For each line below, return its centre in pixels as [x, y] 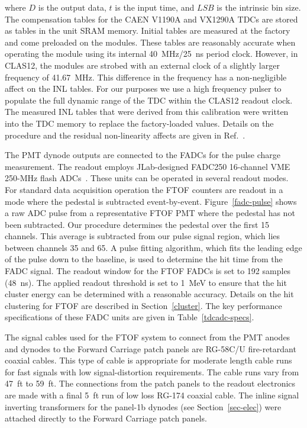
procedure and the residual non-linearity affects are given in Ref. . [125, 135]
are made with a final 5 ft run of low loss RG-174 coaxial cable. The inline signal [152, 395]
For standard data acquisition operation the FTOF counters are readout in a [144, 189]
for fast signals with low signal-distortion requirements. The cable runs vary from [152, 371]
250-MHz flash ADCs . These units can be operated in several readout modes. [147, 178]
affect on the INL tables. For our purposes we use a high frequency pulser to [143, 89]
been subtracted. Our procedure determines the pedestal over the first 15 [137, 224]
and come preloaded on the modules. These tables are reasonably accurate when [150, 42]
